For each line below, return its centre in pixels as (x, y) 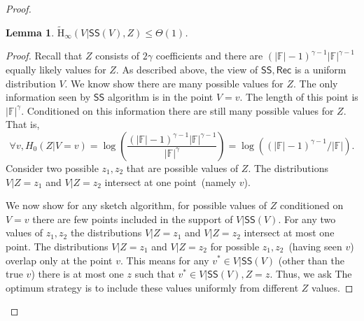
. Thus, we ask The (311, 274)
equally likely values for (56, 69)
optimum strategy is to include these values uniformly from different (152, 287)
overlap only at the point (59, 260)
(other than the (311, 260)
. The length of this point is (299, 97)
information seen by (48, 97)
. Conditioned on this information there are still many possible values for (177, 110)
